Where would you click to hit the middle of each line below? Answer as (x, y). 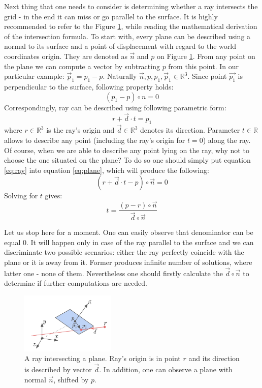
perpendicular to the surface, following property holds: (89, 86)
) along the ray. (227, 140)
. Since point (207, 76)
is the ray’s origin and (80, 130)
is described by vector (58, 369)
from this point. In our (203, 66)
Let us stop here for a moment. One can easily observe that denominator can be (129, 232)
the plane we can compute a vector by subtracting (82, 66)
